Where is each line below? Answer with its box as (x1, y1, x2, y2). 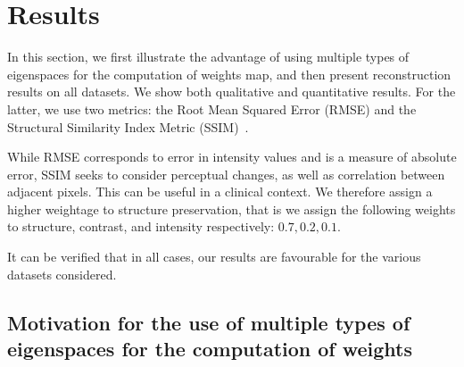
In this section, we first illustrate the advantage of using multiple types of (7, 47, 410, 66)
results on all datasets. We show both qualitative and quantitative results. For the (7, 82, 456, 101)
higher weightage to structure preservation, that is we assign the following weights (7, 199, 456, 218)
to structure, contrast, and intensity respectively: (7, 217, 275, 236)
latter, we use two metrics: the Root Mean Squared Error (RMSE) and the (7, 99, 417, 118)
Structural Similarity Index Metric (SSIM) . (7, 117, 249, 136)
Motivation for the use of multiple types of (7, 308, 410, 336)
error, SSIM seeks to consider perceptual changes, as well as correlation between (7, 164, 445, 183)
